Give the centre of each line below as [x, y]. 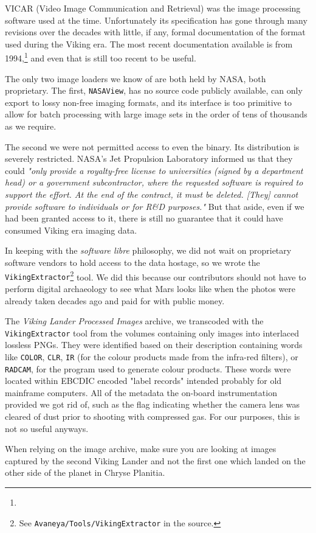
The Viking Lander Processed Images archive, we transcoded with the [134, 321]
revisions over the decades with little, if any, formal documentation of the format [155, 32]
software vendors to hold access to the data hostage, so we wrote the [132, 262]
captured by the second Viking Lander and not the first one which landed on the [155, 460]
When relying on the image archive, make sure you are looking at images [141, 449]
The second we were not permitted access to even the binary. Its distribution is [152, 146]
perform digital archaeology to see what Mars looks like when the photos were [150, 288]
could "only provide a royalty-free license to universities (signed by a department [154, 170]
